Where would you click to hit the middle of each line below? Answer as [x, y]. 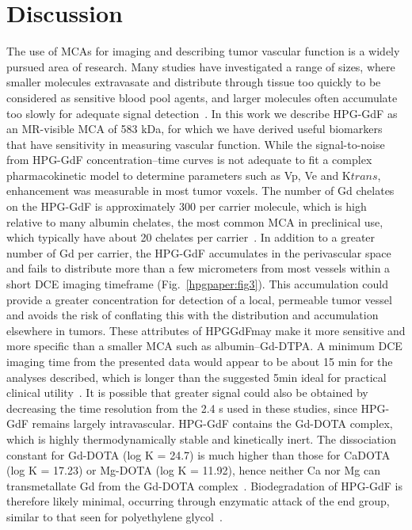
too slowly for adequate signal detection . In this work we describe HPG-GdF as [202, 113]
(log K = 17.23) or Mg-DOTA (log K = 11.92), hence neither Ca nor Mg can [194, 470]
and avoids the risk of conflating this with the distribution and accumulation [193, 315]
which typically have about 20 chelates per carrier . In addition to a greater [191, 237]
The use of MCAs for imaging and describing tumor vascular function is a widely [203, 51]
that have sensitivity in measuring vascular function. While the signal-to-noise [196, 144]
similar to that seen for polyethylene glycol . [114, 516]
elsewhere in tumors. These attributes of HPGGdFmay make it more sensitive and [206, 330]
